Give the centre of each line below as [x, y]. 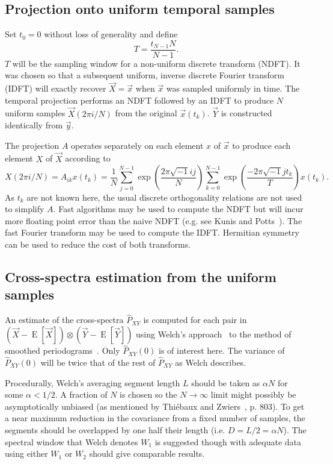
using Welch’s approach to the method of [214, 334]
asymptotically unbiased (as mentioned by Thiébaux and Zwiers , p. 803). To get [155, 406]
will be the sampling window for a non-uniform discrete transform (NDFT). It [156, 63]
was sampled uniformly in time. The [233, 88]
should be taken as [226, 382]
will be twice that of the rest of [98, 362]
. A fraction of [81, 394]
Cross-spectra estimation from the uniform [141, 276]
